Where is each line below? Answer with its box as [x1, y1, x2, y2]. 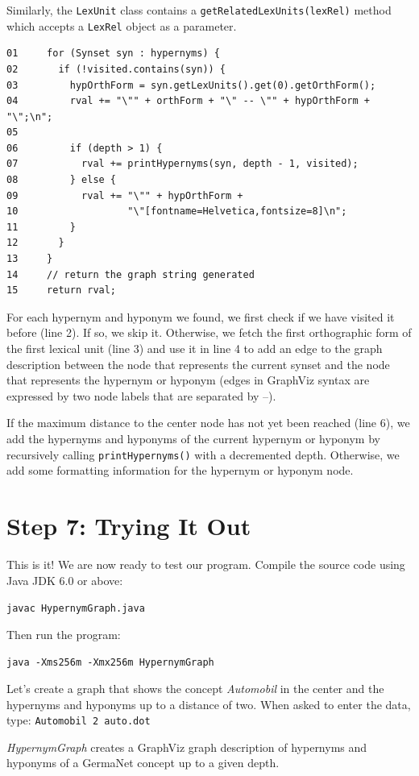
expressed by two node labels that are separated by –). [6, 387, 276, 404]
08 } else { [6, 174, 117, 186]
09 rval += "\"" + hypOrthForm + [6, 189, 243, 201]
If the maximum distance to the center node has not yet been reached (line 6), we [6, 414, 410, 431]
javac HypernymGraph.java [6, 603, 145, 615]
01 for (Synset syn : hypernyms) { [6, 48, 220, 60]
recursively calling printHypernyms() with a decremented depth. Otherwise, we [6, 446, 400, 463]
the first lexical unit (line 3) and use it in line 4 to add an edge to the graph [6, 340, 383, 356]
